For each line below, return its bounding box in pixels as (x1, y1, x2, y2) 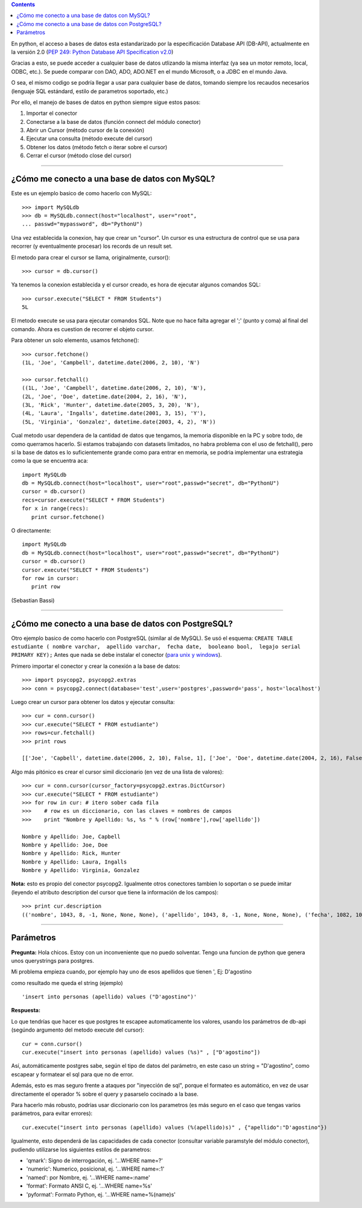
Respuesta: (11, 1007, 40, 1014)
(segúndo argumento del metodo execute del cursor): (11, 1026, 145, 1033)
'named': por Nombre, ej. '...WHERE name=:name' (26, 1174, 150, 1181)
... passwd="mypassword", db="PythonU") (22, 221, 143, 228)
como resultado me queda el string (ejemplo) (11, 979, 123, 986)
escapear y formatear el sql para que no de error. (11, 1070, 134, 1078)
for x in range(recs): (22, 505, 89, 512)
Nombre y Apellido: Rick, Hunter (22, 850, 121, 857)
